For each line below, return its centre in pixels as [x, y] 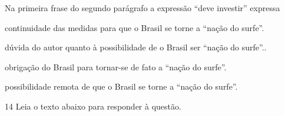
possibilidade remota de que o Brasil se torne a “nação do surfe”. [121, 86]
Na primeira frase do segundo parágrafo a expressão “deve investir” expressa [142, 8]
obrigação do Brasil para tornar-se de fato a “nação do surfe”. [116, 66]
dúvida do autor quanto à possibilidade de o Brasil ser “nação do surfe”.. [136, 47]
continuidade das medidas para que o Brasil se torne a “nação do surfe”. [135, 27]
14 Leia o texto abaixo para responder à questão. [93, 106]
